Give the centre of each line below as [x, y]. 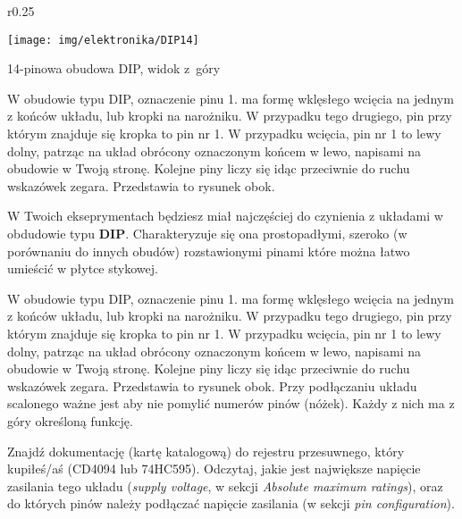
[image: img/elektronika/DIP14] [103, 40]
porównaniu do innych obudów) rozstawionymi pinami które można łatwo [209, 251]
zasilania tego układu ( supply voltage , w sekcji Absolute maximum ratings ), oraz [225, 486]
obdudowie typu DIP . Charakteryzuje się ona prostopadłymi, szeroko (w [207, 233]
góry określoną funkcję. [70, 420]
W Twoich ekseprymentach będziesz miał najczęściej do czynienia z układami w [225, 216]
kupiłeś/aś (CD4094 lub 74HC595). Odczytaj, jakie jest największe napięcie [214, 469]
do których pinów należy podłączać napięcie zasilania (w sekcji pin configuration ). [231, 503]
